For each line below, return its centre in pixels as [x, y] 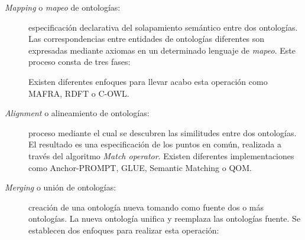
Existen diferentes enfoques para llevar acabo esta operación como [148, 81]
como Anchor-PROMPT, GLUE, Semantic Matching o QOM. [140, 167]
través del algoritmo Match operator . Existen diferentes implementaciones [161, 155]
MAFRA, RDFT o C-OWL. [79, 93]
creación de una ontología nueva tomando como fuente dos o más [146, 207]
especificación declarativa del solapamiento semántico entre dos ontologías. [163, 27]
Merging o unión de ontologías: [61, 187]
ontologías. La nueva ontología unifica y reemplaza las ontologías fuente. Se [165, 218]
